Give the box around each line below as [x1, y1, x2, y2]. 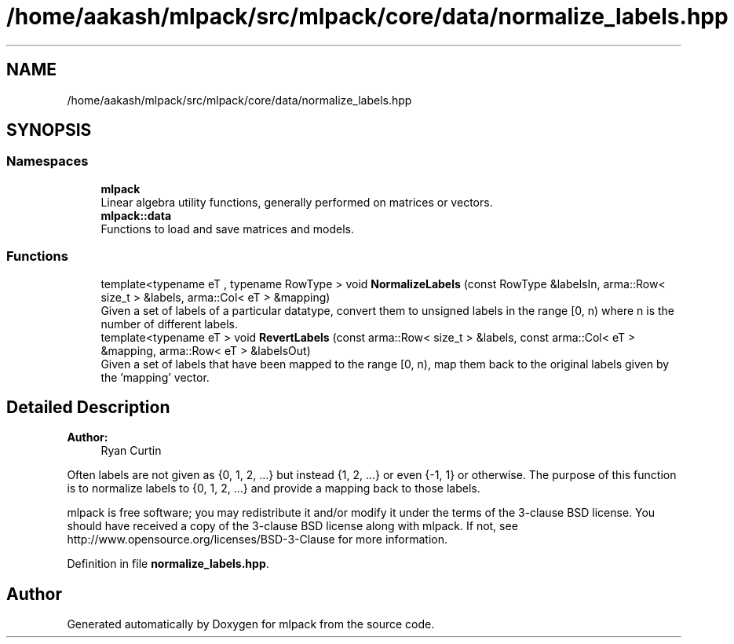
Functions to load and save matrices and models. [100, 221, 354, 236]
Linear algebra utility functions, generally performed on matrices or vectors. [100, 195, 493, 209]
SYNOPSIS [6, 120, 92, 141]
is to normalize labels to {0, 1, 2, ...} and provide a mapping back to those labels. [67, 481, 480, 496]
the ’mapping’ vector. [100, 370, 210, 384]
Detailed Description [6, 397, 170, 417]
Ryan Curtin [100, 444, 162, 458]
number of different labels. [100, 317, 238, 331]
